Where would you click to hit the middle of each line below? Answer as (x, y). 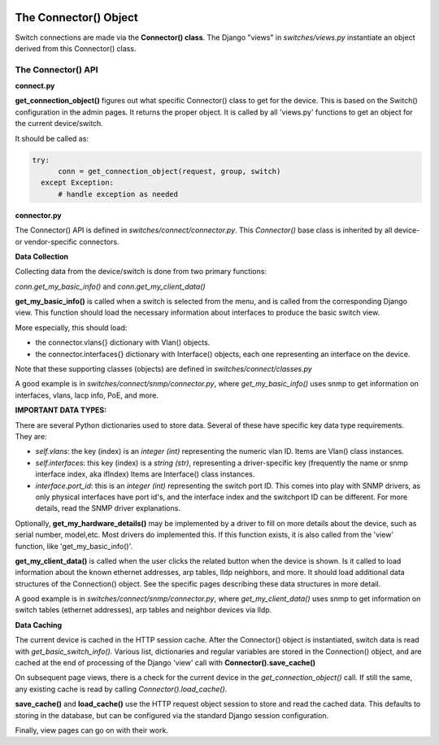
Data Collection (42, 256)
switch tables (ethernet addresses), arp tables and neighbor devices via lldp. (143, 610)
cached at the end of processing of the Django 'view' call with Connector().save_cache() (165, 663)
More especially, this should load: (71, 327)
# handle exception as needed (118, 194)
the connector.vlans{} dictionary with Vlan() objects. (123, 342)
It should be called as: (52, 138)
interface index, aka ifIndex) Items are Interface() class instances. (145, 474)
